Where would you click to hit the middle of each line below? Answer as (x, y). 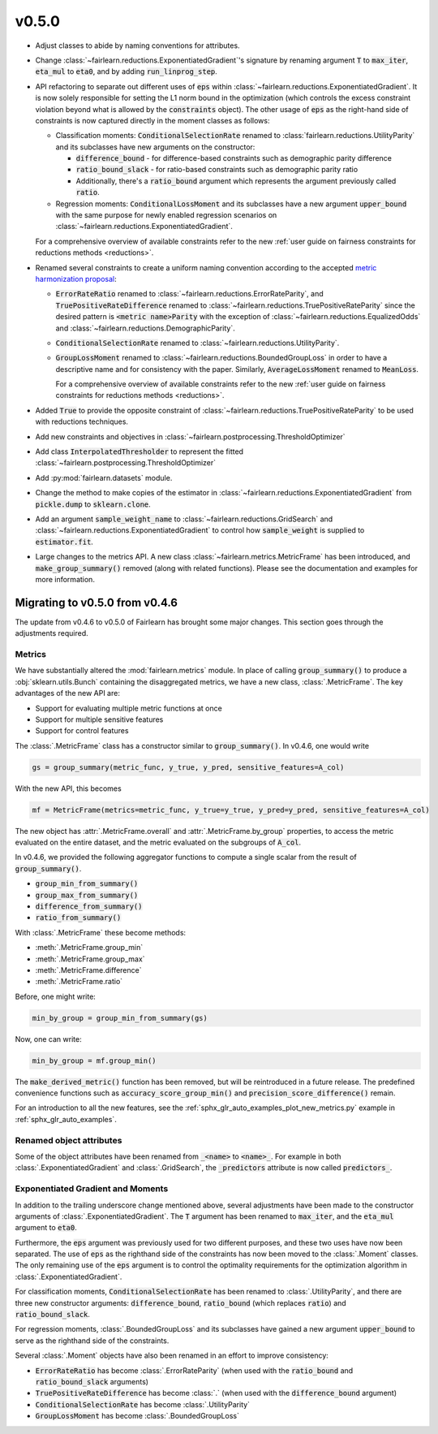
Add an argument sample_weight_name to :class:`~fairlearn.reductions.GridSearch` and (184, 519)
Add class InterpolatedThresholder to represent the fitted (139, 451)
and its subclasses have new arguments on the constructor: (155, 147)
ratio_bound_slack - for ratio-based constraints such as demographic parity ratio (217, 170)
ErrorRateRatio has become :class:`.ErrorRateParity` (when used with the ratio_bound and (194, 1370)
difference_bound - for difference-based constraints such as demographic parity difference (234, 158)
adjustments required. (52, 633)
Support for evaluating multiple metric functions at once (129, 708)
